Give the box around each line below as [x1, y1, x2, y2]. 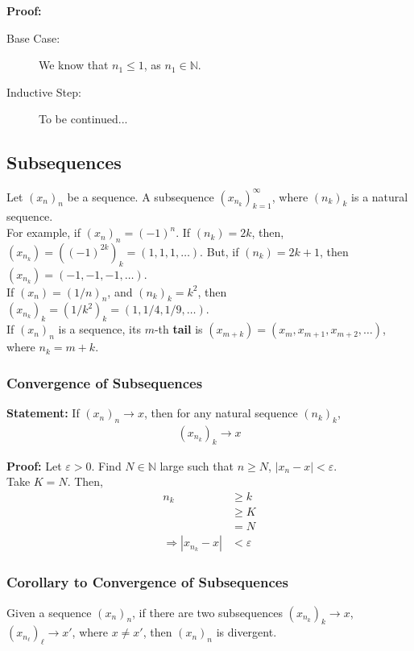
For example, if [6, 224, 81, 241]
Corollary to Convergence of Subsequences [6, 572, 288, 592]
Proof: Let [6, 457, 62, 474]
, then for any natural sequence [143, 404, 298, 421]
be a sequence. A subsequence [67, 188, 214, 205]
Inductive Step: [6, 83, 81, 100]
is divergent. [216, 624, 277, 641]
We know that [39, 56, 109, 73]
